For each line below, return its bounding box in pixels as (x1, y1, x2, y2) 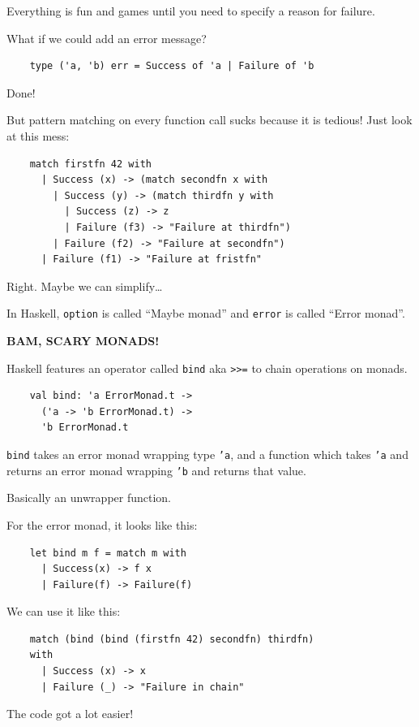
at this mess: (6, 127, 70, 144)
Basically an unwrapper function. (6, 489, 171, 506)
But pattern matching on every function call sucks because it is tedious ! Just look (6, 111, 413, 128)
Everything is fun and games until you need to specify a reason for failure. (6, 2, 375, 19)
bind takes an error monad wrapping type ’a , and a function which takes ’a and (6, 446, 408, 462)
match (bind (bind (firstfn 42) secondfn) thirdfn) (29, 633, 314, 645)
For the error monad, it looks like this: (6, 516, 198, 533)
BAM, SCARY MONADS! (6, 331, 160, 348)
